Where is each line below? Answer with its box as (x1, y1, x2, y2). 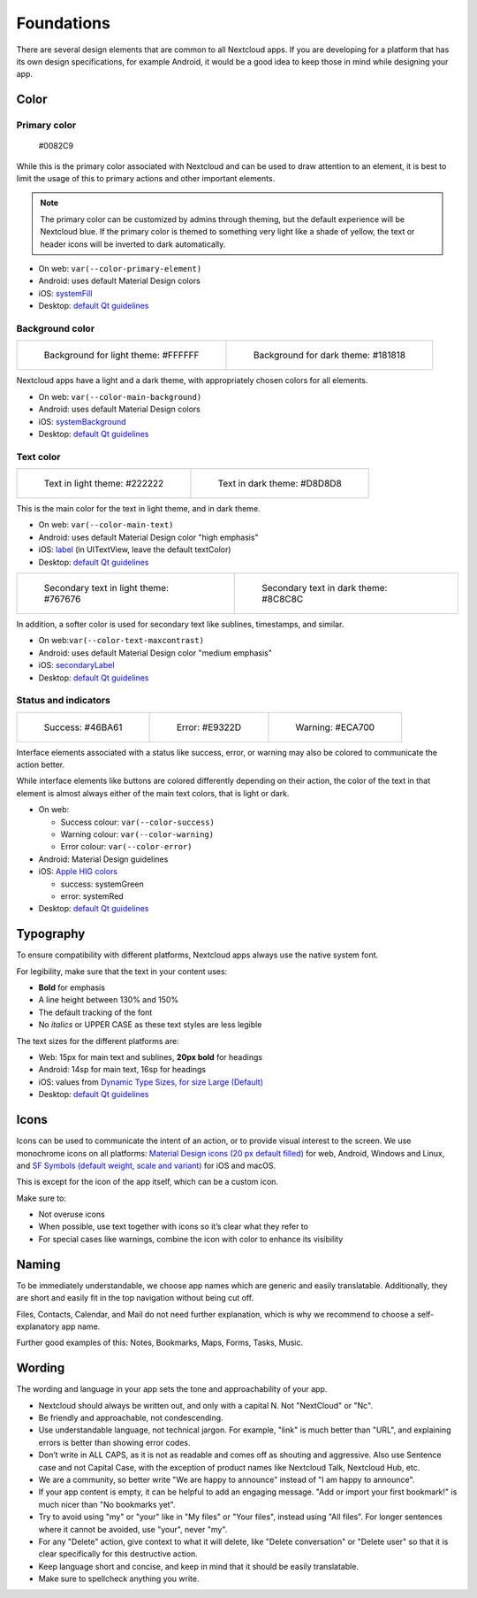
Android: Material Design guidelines (38, 854, 169, 864)
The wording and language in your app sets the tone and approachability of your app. (16, 1384, 328, 1394)
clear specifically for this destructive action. (38, 1548, 198, 1559)
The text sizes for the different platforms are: (16, 1035, 180, 1046)
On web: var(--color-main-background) (38, 391, 202, 402)
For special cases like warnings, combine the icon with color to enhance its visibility (38, 1233, 344, 1244)
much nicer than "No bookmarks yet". (38, 1499, 176, 1510)
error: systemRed (60, 891, 124, 902)
